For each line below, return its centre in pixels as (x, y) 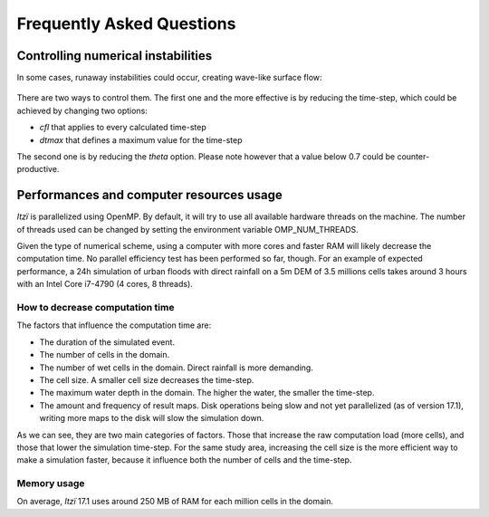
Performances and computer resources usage (149, 195)
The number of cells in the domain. (105, 355)
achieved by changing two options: (82, 110)
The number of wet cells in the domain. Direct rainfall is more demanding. (177, 368)
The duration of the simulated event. (107, 342)
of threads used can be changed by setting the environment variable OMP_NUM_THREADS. (188, 229)
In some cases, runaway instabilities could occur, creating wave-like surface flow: (169, 78)
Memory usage (51, 483)
